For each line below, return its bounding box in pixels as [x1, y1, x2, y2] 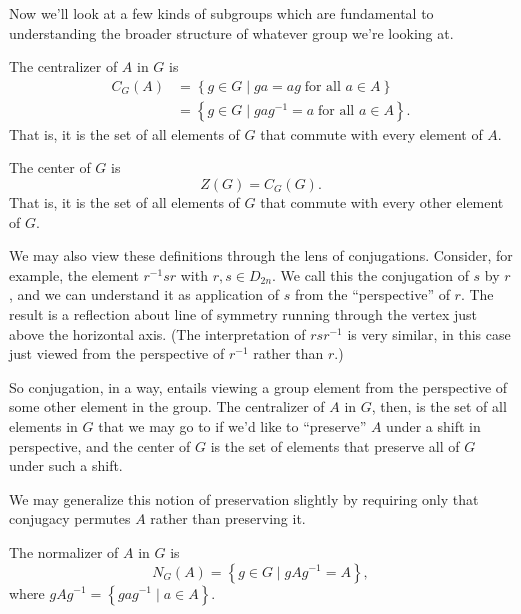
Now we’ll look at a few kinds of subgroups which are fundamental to [9, 3, 434, 23]
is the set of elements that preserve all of [210, 435, 460, 456]
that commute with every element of [260, 123, 483, 144]
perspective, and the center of [9, 435, 191, 456]
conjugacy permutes [9, 508, 131, 529]
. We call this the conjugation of [272, 264, 469, 285]
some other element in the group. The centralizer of [9, 396, 325, 417]
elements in [9, 415, 78, 436]
